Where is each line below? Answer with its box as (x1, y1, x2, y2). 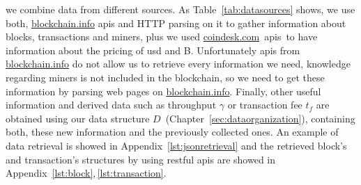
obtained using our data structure (6, 111, 150, 125)
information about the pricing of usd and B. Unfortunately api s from (6, 42, 300, 57)
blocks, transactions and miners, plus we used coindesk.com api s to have (6, 29, 318, 44)
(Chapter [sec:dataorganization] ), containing (165, 111, 355, 125)
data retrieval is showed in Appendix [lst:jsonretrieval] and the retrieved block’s (6, 138, 347, 152)
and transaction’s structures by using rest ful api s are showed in (6, 152, 276, 166)
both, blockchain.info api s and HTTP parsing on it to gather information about (6, 15, 346, 30)
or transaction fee (227, 97, 302, 112)
